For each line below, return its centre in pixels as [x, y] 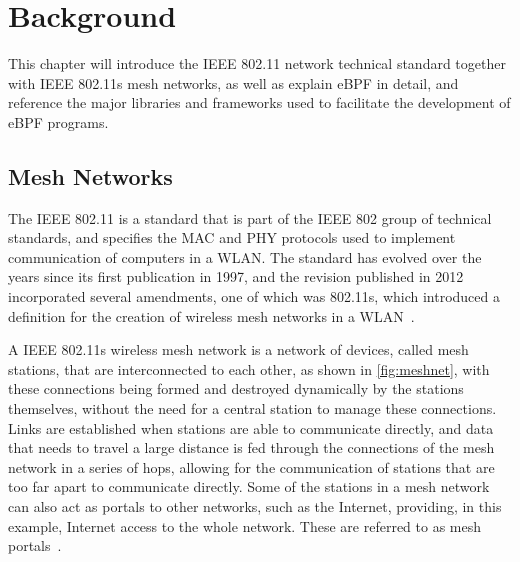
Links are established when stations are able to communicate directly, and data [251, 427]
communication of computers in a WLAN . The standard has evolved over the [245, 256]
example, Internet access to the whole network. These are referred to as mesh [245, 525]
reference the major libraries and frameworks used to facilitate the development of [259, 102]
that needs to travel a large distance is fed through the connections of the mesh [251, 447]
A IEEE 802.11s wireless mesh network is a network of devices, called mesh [238, 349]
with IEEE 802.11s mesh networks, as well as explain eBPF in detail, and [233, 82]
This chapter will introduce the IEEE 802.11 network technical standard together [257, 63]
